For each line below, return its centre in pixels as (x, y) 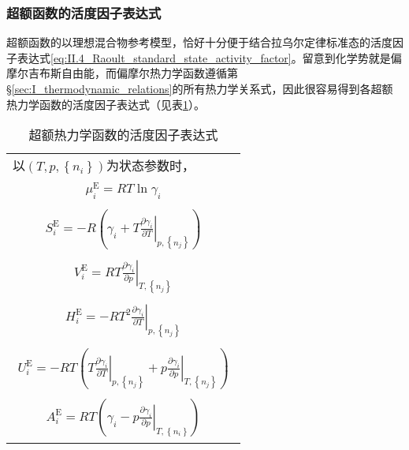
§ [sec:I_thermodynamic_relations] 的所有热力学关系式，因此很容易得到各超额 (200, 88)
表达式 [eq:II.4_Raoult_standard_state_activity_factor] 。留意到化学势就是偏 (209, 57)
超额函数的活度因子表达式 (84, 12)
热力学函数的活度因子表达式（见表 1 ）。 (106, 104)
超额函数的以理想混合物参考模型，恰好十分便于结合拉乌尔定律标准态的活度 (199, 42)
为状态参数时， (150, 166)
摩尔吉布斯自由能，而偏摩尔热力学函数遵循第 (122, 73)
